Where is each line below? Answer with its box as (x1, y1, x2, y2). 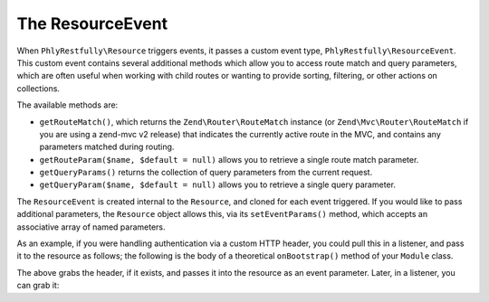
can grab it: (16, 280, 60, 291)
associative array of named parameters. (16, 222, 167, 232)
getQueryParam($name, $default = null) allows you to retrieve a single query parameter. (39, 179, 396, 190)
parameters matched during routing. (39, 141, 175, 153)
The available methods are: (16, 99, 119, 110)
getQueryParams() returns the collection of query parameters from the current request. (39, 167, 373, 178)
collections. (16, 82, 61, 94)
